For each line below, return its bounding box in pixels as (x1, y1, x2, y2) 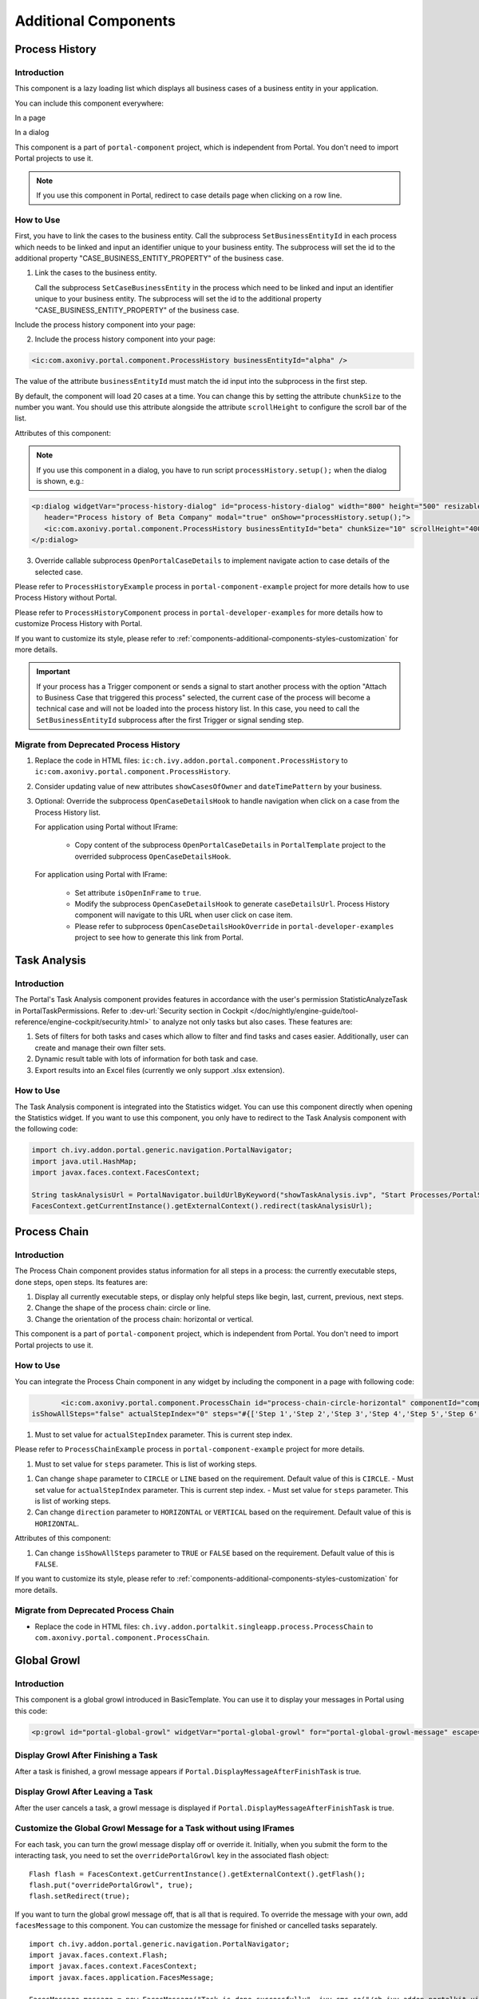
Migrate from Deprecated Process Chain (14, 1605, 175, 1616)
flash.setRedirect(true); (29, 1892, 131, 1901)
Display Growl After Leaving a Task (14, 1786, 153, 1798)
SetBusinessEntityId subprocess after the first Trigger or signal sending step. (36, 715, 304, 724)
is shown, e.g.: (36, 477, 85, 486)
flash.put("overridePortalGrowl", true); (29, 1880, 193, 1889)
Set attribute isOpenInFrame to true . (74, 888, 201, 897)
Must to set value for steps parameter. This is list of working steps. (34, 1459, 257, 1469)
